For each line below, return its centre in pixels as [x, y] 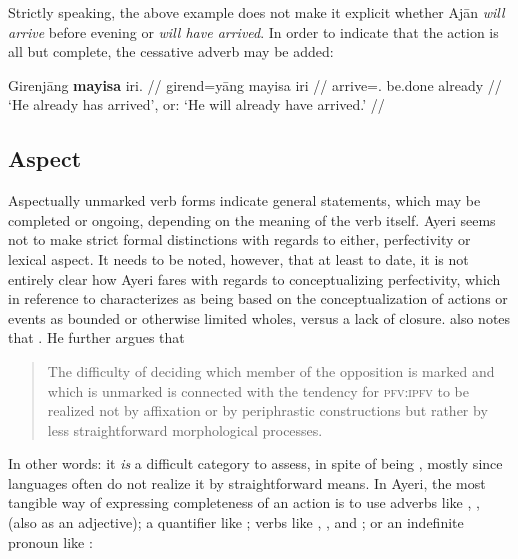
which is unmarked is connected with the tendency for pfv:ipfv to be [258, 390]
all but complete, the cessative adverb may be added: [171, 51]
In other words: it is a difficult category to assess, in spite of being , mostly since [255, 463]
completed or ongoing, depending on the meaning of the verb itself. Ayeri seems [252, 219]
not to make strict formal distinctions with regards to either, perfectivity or [239, 239]
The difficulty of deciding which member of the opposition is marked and [271, 370]
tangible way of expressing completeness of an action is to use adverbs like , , [244, 502]
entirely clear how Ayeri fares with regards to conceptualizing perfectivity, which [254, 278]
